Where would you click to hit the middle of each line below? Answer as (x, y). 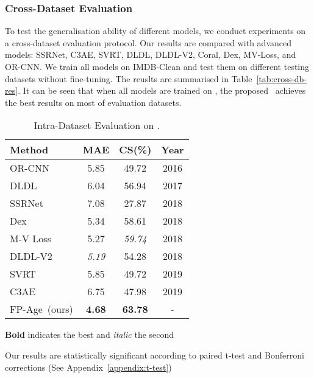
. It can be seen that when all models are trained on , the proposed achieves (162, 90)
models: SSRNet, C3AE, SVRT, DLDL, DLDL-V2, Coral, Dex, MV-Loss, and (151, 54)
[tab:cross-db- (282, 78)
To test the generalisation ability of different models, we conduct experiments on (155, 31)
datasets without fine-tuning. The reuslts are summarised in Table (129, 78)
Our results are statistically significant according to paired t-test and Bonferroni (155, 355)
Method (29, 150)
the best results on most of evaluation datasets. (93, 102)
